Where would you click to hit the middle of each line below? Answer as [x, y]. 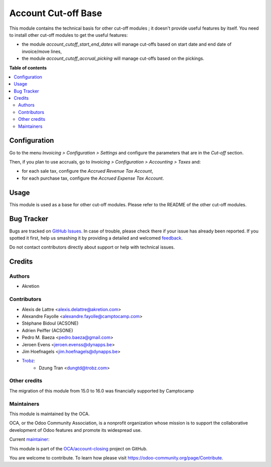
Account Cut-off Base [56, 13]
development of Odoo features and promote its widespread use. [76, 430]
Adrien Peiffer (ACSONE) [47, 330]
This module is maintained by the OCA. [49, 414]
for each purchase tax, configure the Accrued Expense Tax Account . [93, 178]
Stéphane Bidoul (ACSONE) [50, 323]
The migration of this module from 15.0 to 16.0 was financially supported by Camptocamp [102, 391]
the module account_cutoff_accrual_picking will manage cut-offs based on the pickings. [113, 58]
